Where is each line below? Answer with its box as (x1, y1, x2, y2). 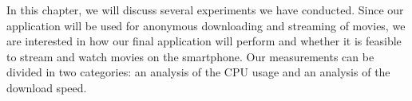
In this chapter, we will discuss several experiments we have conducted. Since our (6, 2, 404, 17)
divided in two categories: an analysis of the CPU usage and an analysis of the (6, 64, 390, 80)
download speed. (6, 79, 87, 95)
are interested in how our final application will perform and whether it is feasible (6, 33, 402, 49)
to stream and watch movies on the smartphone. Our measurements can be (6, 48, 374, 64)
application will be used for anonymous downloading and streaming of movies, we (6, 17, 406, 33)
